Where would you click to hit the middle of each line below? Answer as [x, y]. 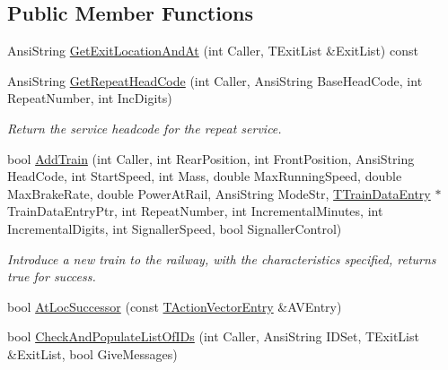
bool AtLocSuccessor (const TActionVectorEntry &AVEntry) [175, 306]
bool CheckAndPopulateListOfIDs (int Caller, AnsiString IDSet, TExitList [213, 336]
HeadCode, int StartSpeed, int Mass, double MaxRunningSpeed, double [205, 176]
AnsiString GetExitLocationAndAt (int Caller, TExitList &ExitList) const [213, 51]
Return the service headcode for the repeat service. [145, 128]
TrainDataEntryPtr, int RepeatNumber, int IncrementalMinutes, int [195, 211]
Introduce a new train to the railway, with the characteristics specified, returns [222, 258]
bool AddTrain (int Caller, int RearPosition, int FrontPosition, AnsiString [211, 158]
